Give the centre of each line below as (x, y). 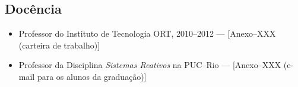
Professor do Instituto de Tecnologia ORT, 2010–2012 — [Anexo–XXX (147, 33)
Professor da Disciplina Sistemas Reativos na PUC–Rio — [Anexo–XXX (150, 65)
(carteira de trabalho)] (59, 45)
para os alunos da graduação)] (92, 76)
